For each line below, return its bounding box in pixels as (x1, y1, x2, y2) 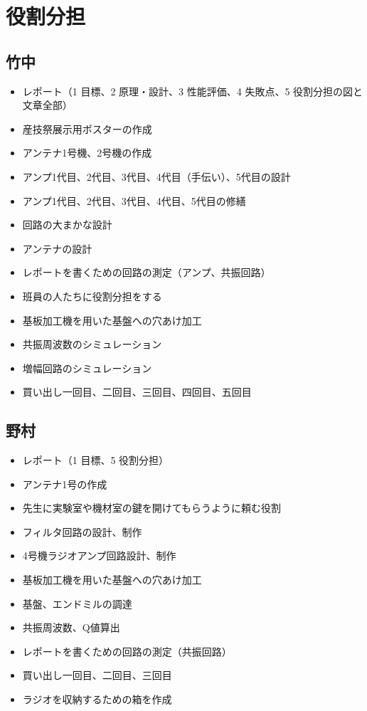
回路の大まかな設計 (22, 217, 112, 232)
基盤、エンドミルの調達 (22, 596, 132, 611)
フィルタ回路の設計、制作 (22, 524, 142, 539)
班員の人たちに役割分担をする (22, 288, 162, 303)
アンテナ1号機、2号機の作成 (22, 145, 152, 160)
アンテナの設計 (22, 241, 92, 256)
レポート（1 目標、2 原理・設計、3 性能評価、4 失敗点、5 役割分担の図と (22, 83, 363, 98)
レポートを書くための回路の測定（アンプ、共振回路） (22, 265, 271, 280)
